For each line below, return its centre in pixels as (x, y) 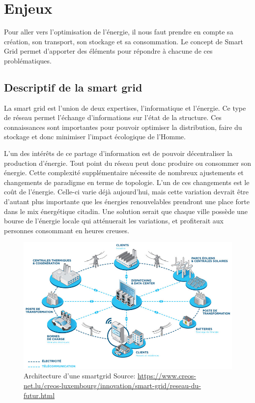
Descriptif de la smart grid (73, 87)
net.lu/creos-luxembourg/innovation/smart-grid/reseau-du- (112, 386)
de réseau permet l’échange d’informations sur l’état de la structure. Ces (113, 117)
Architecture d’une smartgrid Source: (80, 376)
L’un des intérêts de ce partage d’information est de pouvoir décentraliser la (118, 153)
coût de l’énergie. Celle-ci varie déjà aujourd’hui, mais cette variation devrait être (127, 192)
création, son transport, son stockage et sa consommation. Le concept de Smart (124, 41)
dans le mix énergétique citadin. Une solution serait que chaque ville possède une (126, 211)
